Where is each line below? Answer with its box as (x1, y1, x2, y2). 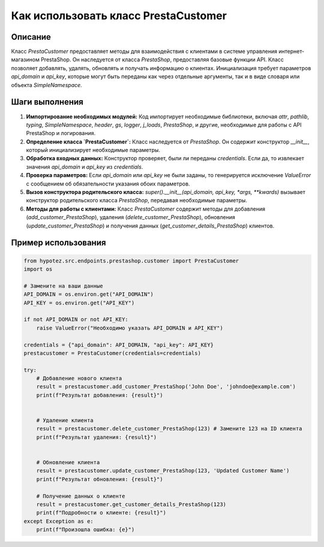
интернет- (278, 48, 305, 55)
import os (23, 266, 53, 273)
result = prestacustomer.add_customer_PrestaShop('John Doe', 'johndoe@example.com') (36, 383, 296, 390)
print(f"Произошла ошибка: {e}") (36, 526, 135, 533)
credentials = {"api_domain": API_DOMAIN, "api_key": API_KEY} (23, 341, 214, 348)
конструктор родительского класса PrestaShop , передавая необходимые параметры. (26, 197, 247, 204)
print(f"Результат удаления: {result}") (36, 434, 157, 441)
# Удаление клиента (36, 417, 94, 424)
